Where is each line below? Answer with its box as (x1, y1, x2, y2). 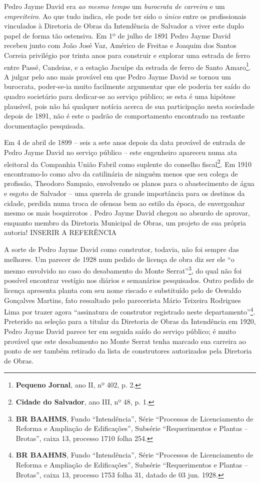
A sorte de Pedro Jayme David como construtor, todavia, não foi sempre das (4, 243, 239, 254)
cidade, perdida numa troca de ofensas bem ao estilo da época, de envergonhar (4, 197, 245, 208)
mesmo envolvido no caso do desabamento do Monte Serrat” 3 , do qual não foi (4, 264, 242, 275)
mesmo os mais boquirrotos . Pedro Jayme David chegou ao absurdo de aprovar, (4, 207, 250, 218)
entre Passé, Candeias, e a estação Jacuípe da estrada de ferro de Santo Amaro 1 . (4, 60, 251, 72)
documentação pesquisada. (4, 120, 85, 130)
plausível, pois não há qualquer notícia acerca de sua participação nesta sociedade (4, 100, 254, 111)
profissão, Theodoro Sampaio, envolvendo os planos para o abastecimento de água (4, 178, 255, 188)
